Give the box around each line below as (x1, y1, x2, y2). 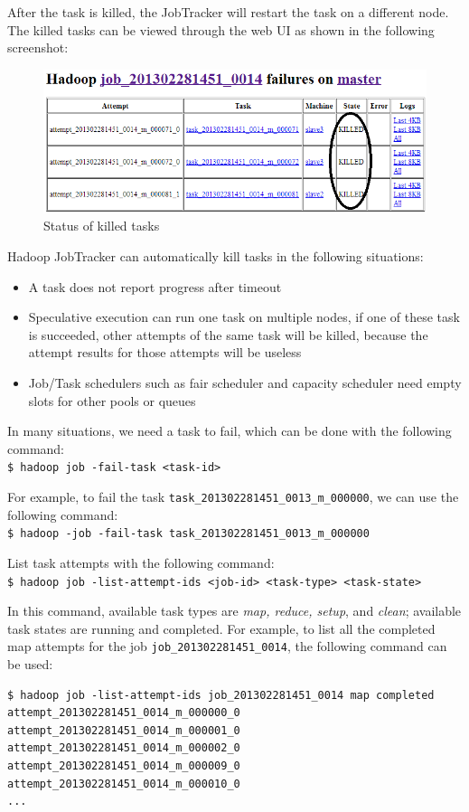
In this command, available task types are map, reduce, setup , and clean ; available (7, 601, 462, 620)
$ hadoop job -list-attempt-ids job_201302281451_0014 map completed (7, 688, 435, 702)
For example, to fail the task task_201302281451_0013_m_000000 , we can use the (7, 487, 459, 506)
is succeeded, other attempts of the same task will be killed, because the (28, 325, 428, 344)
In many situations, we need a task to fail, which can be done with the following (7, 421, 452, 440)
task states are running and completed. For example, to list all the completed (7, 618, 436, 637)
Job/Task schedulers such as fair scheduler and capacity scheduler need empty (28, 373, 462, 392)
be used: (7, 655, 53, 674)
